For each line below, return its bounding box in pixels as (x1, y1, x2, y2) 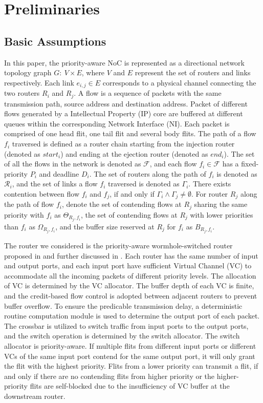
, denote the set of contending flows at (61, 199, 182, 209)
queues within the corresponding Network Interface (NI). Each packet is (4, 118, 230, 129)
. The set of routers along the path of (89, 168, 206, 179)
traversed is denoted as (107, 178, 180, 189)
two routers (4, 88, 40, 98)
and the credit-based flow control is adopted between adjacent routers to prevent (4, 290, 257, 301)
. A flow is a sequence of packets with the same (74, 88, 222, 98)
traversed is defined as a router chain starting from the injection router (12, 138, 235, 149)
